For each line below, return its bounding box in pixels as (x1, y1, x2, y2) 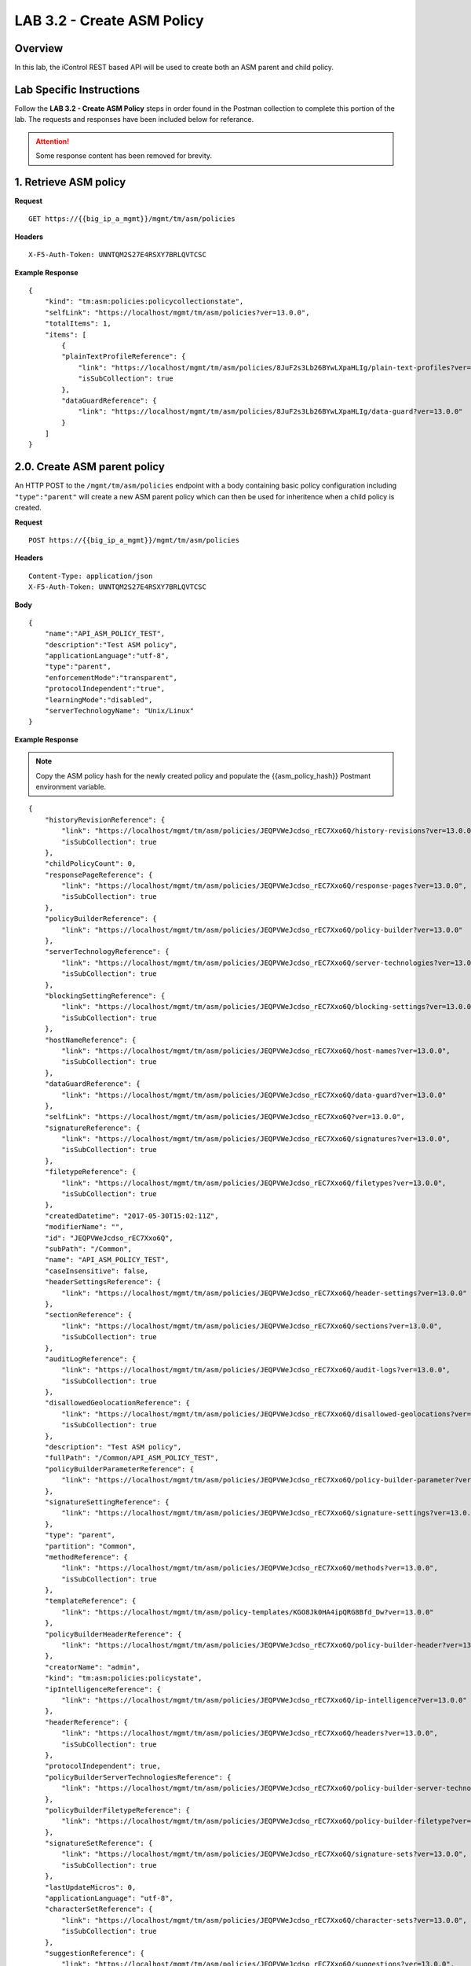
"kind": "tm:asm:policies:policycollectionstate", (44, 297, 244, 306)
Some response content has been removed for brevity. (35, 151, 212, 160)
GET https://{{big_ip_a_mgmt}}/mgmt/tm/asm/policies (28, 215, 235, 223)
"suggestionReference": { (44, 1949, 145, 1957)
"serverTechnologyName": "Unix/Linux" (44, 706, 195, 716)
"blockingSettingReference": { (44, 992, 166, 1000)
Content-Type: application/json (28, 571, 153, 580)
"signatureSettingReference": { (44, 1497, 170, 1506)
